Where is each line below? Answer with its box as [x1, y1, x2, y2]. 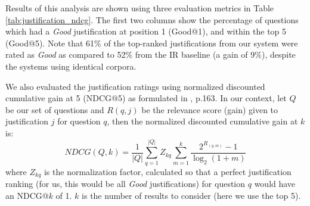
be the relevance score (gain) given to [141, 103, 278, 116]
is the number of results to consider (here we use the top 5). [82, 189, 301, 201]
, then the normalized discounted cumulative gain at [107, 115, 298, 127]
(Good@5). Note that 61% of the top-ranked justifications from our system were [5, 36, 298, 49]
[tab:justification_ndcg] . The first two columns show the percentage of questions [5, 13, 299, 26]
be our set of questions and [5, 103, 104, 116]
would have [254, 177, 296, 190]
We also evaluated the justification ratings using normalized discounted [5, 80, 265, 92]
